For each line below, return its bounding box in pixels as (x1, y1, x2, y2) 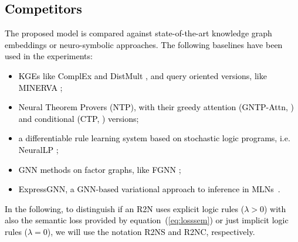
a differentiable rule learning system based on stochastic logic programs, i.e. (18, 132, 290, 144)
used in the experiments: (5, 50, 93, 62)
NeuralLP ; (18, 143, 59, 155)
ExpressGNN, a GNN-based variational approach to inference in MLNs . (18, 183, 280, 195)
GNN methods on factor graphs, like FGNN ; (18, 163, 181, 175)
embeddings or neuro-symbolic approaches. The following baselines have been (5, 38, 283, 50)
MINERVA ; (18, 81, 63, 93)
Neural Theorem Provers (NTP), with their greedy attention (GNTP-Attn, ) (18, 101, 294, 113)
